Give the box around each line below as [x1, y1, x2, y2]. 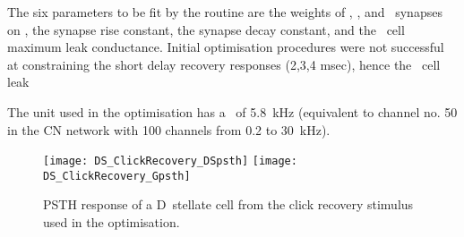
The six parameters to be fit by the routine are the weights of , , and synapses [7, 3, 443, 21]
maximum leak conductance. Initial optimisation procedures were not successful [7, 38, 444, 56]
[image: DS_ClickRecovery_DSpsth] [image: [43, 155, 297, 168]
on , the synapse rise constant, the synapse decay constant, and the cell [7, 20, 405, 38]
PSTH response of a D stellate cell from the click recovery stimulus [43, 195, 414, 214]
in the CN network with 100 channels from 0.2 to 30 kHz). [7, 120, 331, 139]
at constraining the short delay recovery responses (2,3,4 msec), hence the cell [7, 55, 441, 73]
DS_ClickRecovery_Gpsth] [43, 169, 191, 182]
